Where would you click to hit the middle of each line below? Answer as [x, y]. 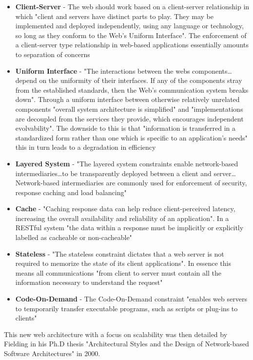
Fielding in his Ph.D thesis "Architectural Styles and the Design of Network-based [126, 344]
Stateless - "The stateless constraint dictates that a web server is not [120, 253]
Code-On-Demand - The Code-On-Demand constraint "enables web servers [131, 299]
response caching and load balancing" [71, 192]
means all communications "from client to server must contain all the [118, 272]
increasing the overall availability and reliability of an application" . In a [122, 218]
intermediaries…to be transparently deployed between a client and [113, 173]
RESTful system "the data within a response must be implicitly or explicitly [129, 228]
